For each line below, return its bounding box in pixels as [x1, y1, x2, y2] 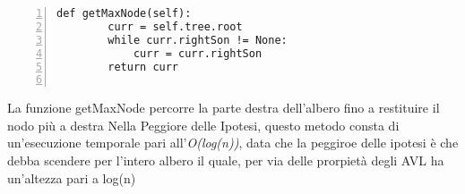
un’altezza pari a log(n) [7, 168, 136, 187]
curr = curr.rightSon [133, 46, 263, 60]
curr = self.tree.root [108, 20, 243, 33]
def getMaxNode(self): [56, 7, 192, 20]
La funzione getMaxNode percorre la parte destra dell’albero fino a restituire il [7, 98, 440, 117]
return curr [108, 60, 179, 73]
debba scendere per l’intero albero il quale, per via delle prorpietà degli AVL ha [7, 151, 444, 170]
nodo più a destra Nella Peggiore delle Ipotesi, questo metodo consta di [7, 115, 400, 134]
